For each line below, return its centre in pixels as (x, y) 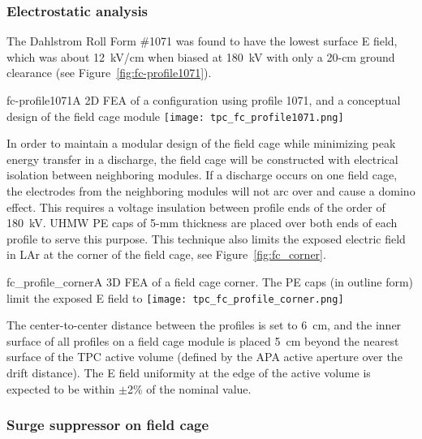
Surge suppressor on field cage (108, 425)
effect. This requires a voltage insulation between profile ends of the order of (196, 207)
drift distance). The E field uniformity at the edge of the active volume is (189, 373)
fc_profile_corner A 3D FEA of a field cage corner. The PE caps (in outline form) (210, 282)
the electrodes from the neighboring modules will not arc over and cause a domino (211, 191)
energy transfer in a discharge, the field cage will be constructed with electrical (202, 159)
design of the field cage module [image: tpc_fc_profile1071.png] (175, 116)
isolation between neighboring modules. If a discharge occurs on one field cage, (202, 175)
